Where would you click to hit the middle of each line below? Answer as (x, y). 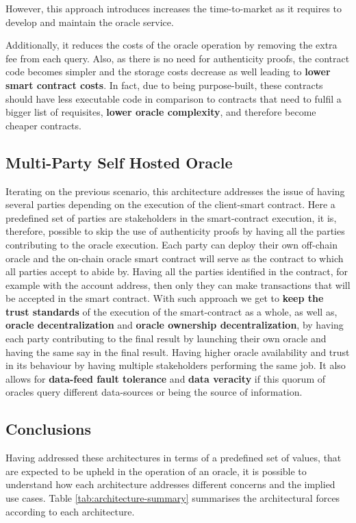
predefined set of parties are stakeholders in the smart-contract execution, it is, (171, 217)
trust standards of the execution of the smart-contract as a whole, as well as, (171, 311)
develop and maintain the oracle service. (90, 22)
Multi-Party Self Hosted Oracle (119, 162)
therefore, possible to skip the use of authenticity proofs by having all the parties (175, 231)
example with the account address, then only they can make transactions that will (178, 284)
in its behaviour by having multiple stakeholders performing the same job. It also (176, 365)
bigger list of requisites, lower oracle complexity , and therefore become (161, 112)
